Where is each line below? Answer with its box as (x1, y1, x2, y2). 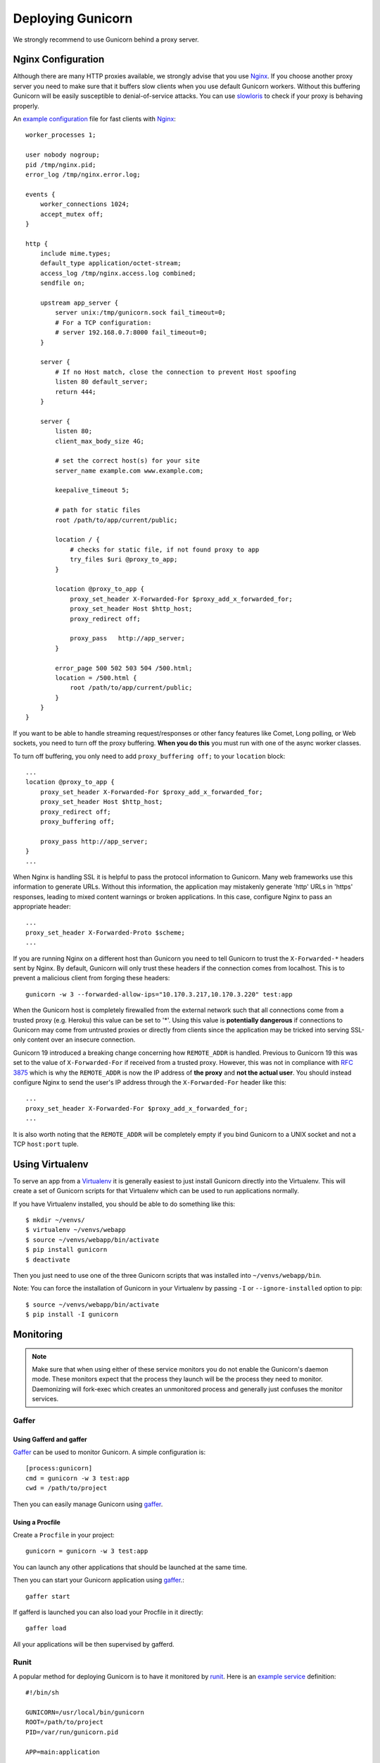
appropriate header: (13, 903, 71, 911)
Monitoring (13, 1328, 63, 1340)
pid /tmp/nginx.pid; (25, 161, 96, 169)
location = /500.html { (55, 673, 137, 682)
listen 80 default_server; (55, 378, 148, 386)
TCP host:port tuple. (13, 1140, 79, 1148)
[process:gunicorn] (25, 1464, 93, 1472)
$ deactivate (25, 1255, 70, 1264)
